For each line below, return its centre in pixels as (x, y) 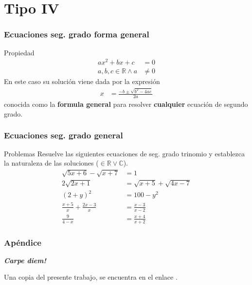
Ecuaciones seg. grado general (63, 135)
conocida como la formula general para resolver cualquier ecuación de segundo (126, 104)
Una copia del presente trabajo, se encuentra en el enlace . (91, 277)
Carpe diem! (25, 260)
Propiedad (19, 52)
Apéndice (23, 242)
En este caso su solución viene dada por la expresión (82, 81)
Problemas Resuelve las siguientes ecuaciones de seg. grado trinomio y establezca (124, 153)
